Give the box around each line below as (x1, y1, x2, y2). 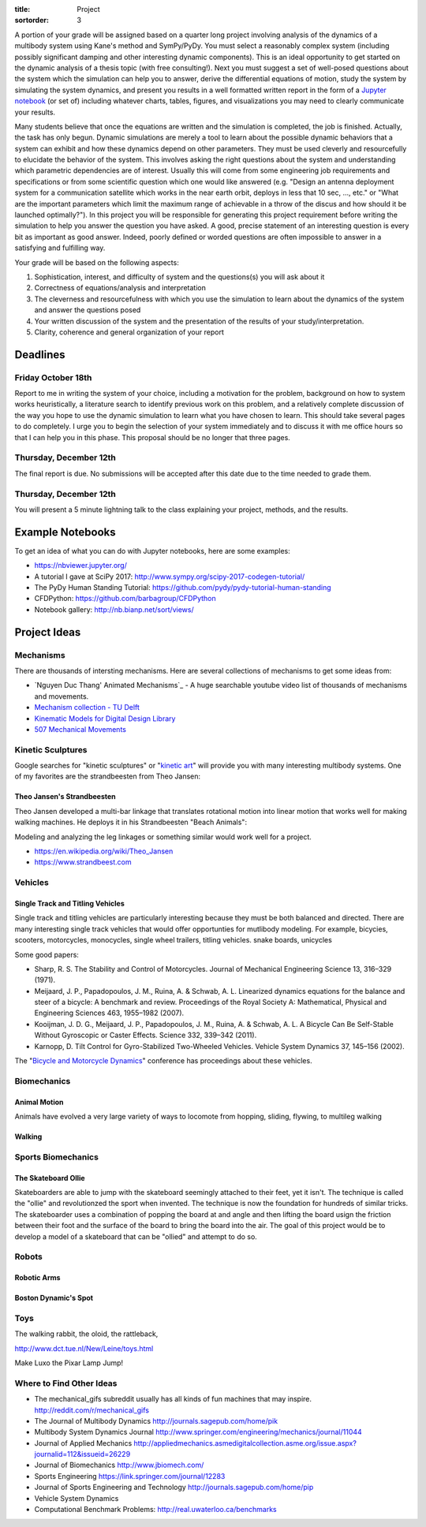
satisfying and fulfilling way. (14, 243, 106, 252)
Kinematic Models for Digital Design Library (34, 714, 176, 723)
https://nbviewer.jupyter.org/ (34, 561, 128, 570)
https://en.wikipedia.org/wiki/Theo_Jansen (34, 846, 174, 856)
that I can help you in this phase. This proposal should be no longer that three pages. (14, 432, 291, 442)
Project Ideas (14, 625, 81, 639)
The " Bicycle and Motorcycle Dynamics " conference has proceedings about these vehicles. (14, 1056, 312, 1066)
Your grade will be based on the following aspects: (14, 257, 179, 267)
